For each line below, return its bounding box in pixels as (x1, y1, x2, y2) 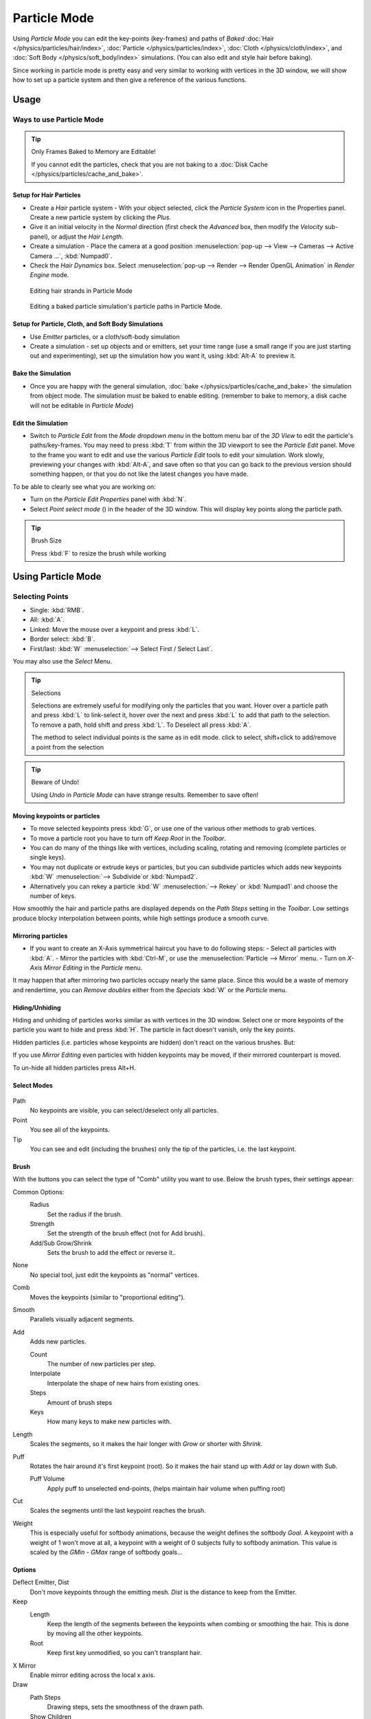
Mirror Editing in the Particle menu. (43, 963, 143, 972)
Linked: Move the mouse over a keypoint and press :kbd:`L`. (30, 625, 199, 633)
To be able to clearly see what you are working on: (12, 482, 156, 491)
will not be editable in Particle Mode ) (30, 401, 134, 409)
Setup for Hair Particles (12, 191, 81, 199)
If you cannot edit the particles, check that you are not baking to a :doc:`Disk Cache (31, 160, 268, 168)
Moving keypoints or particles (12, 811, 100, 820)
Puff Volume (30, 1475, 65, 1483)
